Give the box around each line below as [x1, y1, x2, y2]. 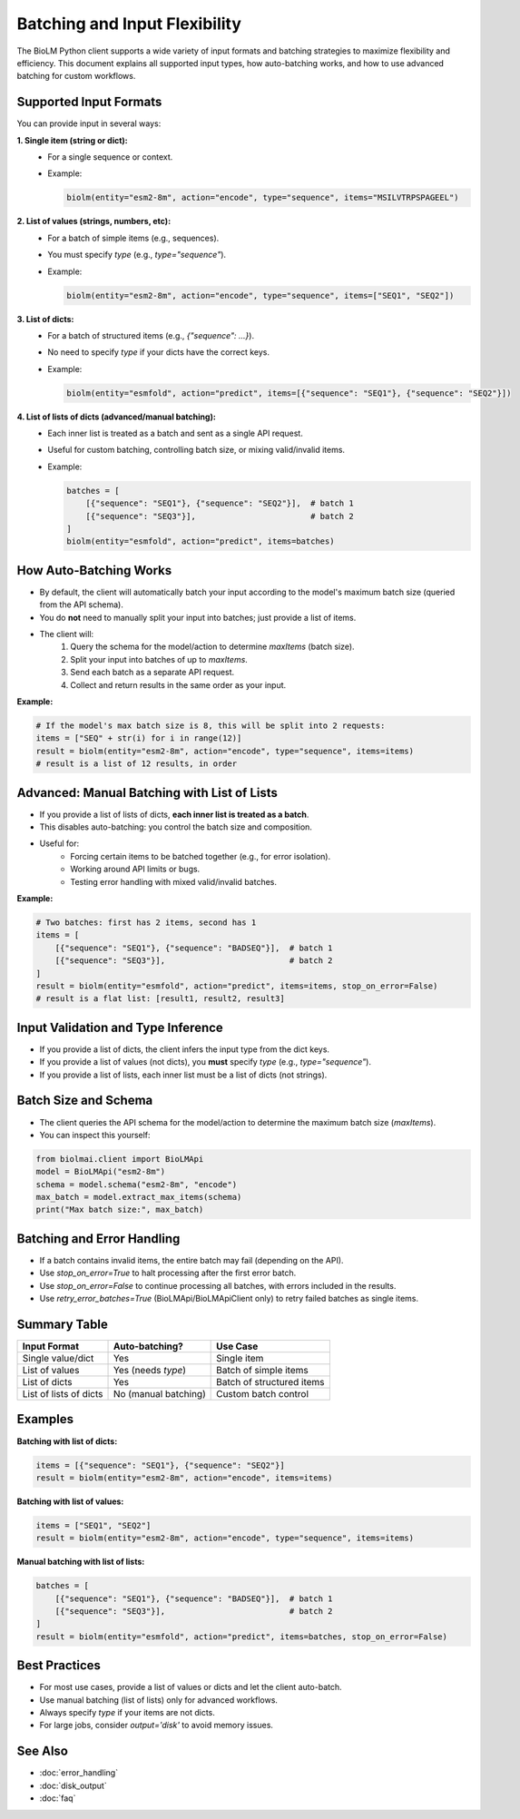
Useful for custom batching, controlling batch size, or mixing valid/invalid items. [47, 445, 345, 456]
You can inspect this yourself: [39, 1129, 151, 1140]
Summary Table [16, 1316, 108, 1332]
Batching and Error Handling [16, 1231, 181, 1246]
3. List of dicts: [16, 313, 74, 324]
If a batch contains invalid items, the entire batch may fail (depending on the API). [39, 1254, 344, 1265]
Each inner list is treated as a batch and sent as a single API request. [47, 428, 303, 439]
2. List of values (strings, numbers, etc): [16, 216, 172, 227]
